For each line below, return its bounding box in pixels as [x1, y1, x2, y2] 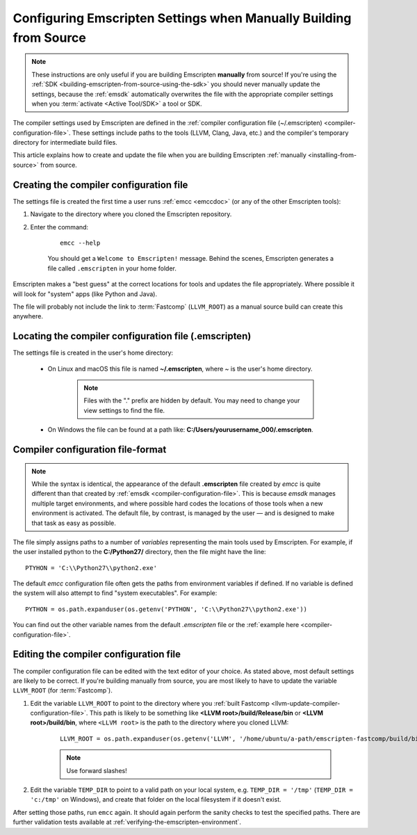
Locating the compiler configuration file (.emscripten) [13, 330, 252, 342]
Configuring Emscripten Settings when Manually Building [13, 10, 352, 26]
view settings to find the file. [83, 406, 165, 414]
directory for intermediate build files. [13, 138, 117, 147]
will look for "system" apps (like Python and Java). [13, 289, 158, 298]
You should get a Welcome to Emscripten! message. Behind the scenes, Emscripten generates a [47, 254, 334, 263]
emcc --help [60, 238, 101, 247]
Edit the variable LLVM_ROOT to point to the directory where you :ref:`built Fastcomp [30, 699, 270, 707]
